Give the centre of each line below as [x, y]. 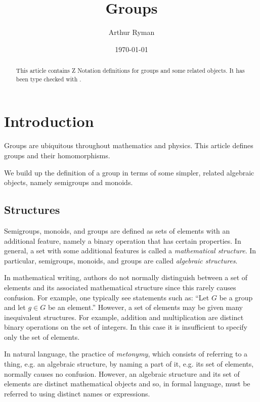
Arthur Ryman [132, 32]
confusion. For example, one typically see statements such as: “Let [107, 297]
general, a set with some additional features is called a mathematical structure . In [130, 251]
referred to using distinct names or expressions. [77, 393]
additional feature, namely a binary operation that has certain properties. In [123, 240]
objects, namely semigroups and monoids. [69, 182]
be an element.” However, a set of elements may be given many [145, 307]
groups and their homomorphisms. [57, 155]
